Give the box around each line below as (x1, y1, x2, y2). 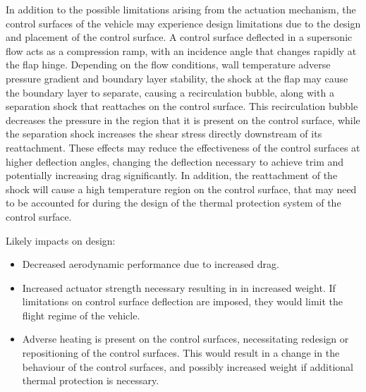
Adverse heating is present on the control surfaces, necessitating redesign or (22, 331, 349, 346)
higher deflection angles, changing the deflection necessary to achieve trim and (6, 154, 344, 169)
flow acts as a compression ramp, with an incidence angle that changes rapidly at (6, 43, 357, 58)
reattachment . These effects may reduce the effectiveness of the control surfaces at (6, 140, 360, 154)
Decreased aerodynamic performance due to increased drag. (22, 257, 279, 271)
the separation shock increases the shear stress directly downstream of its (6, 126, 322, 141)
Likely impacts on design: (6, 233, 116, 247)
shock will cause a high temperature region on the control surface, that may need (6, 181, 357, 196)
